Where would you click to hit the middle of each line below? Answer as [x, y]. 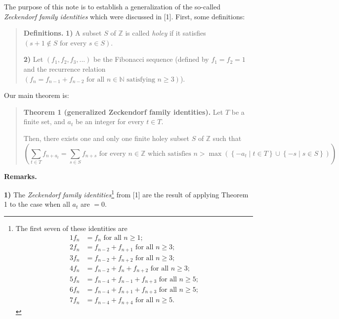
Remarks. [21, 176]
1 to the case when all [37, 204]
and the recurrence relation [64, 68]
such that [227, 138]
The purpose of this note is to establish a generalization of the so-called [112, 6]
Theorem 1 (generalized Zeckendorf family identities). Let [123, 112]
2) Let [33, 59]
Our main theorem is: [37, 95]
